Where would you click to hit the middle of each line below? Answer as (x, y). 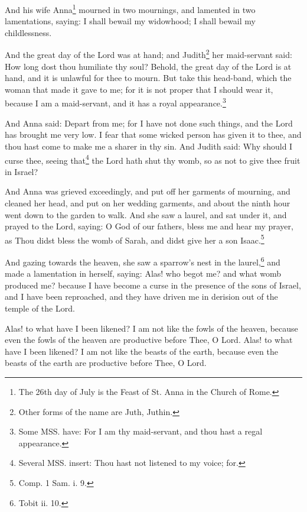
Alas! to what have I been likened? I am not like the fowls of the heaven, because (151, 328)
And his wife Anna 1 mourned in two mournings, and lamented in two (130, 9)
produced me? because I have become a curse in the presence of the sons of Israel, (153, 285)
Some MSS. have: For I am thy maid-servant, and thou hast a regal (141, 431)
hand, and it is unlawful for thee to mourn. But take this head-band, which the (148, 78)
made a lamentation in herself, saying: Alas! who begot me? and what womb (143, 273)
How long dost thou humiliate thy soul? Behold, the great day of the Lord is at (148, 66)
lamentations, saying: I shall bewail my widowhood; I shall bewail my (130, 21)
